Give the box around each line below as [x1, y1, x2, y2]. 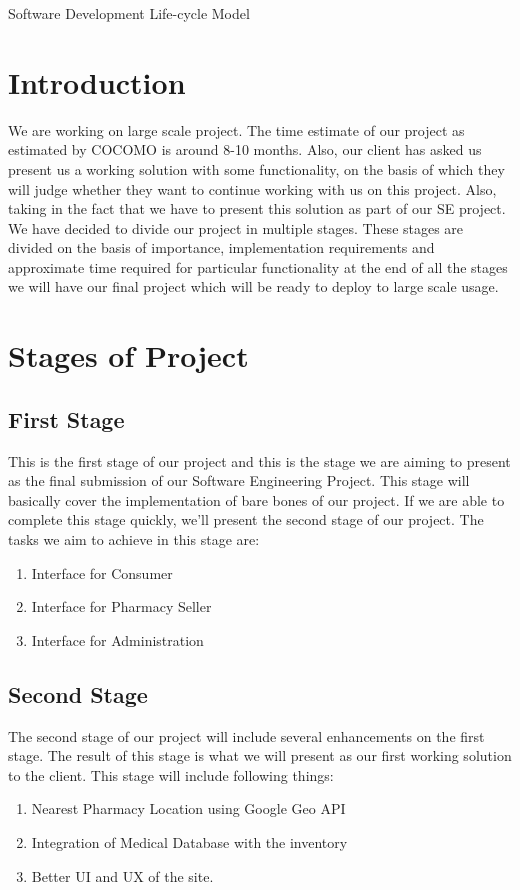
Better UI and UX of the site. [31, 865, 214, 886]
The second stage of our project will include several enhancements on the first [8, 725, 485, 746]
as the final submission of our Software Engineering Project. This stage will [8, 470, 470, 491]
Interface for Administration [31, 629, 204, 650]
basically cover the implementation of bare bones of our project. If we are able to [8, 489, 505, 510]
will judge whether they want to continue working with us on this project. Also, [8, 178, 497, 199]
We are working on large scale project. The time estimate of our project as [8, 119, 465, 140]
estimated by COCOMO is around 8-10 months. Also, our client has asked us [8, 139, 482, 160]
